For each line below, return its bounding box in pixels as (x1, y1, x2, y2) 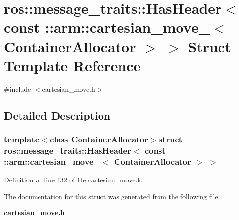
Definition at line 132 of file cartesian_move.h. (4, 175, 143, 185)
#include (4, 83, 31, 94)
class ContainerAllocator (49, 133, 148, 145)
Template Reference (4, 55, 141, 75)
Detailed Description (4, 107, 111, 122)
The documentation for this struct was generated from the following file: (4, 191, 220, 201)
